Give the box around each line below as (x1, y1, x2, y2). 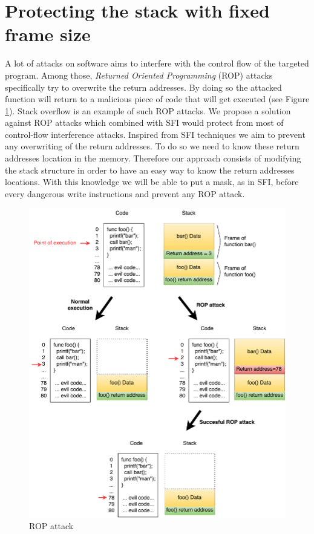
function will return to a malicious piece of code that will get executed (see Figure (5, 93, 310, 105)
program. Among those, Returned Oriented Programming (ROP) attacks (5, 68, 273, 81)
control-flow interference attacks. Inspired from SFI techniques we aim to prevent (5, 128, 306, 140)
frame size (5, 22, 91, 47)
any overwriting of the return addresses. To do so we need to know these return (5, 140, 299, 152)
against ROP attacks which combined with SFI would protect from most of (5, 116, 284, 129)
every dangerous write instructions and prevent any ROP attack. (5, 187, 245, 200)
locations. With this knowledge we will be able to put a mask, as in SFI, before (5, 175, 299, 188)
